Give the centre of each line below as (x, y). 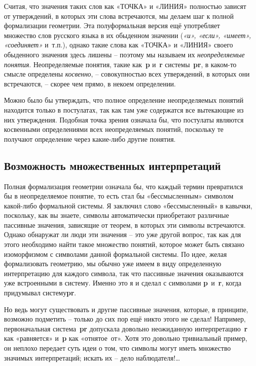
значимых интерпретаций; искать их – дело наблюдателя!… (92, 357)
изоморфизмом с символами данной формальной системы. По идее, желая (115, 254)
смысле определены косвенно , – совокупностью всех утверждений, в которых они (127, 74)
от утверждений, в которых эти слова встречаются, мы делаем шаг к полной (119, 16)
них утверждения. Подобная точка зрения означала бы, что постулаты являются (124, 119)
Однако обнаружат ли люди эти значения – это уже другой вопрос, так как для (123, 234)
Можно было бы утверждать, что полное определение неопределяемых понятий (124, 100)
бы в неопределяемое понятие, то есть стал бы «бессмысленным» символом (119, 196)
